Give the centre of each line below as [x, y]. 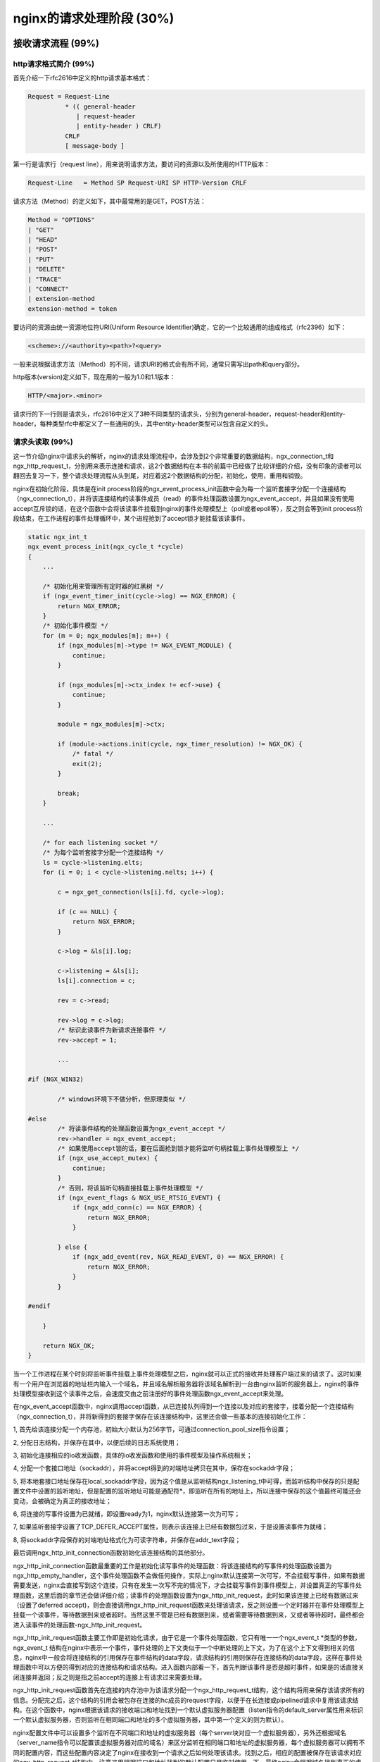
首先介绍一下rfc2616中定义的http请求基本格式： [82, 78]
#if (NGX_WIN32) [56, 1079]
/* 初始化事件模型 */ [75, 626]
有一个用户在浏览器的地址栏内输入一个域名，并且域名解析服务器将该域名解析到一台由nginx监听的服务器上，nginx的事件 [186, 1384]
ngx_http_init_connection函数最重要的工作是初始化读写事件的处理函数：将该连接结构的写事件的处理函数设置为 [172, 1565]
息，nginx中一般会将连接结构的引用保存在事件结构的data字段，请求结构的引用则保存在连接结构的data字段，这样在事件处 [188, 1658]
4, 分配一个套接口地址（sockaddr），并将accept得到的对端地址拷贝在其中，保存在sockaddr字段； [154, 1468]
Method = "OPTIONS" [61, 220]
